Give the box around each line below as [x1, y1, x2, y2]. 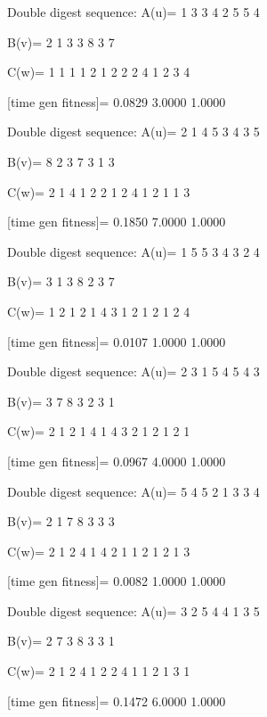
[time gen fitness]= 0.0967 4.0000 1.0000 [7, 451, 226, 470]
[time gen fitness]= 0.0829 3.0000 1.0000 [7, 92, 226, 111]
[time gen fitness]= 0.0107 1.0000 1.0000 [7, 332, 226, 350]
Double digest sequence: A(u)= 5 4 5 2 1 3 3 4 [7, 482, 260, 500]
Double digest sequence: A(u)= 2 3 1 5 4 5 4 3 [7, 362, 260, 381]
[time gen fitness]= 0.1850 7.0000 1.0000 [7, 212, 226, 231]
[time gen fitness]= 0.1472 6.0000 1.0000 [7, 691, 226, 710]
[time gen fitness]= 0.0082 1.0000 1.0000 [7, 572, 226, 590]
